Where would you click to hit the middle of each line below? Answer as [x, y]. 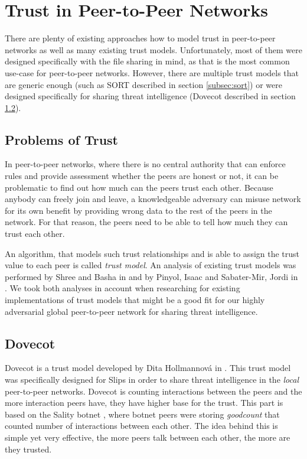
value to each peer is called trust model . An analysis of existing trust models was [151, 265]
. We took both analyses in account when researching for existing [123, 288]
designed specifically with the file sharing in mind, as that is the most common [147, 61]
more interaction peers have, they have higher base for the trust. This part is [144, 403]
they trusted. [28, 449]
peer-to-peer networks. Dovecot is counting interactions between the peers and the [153, 391]
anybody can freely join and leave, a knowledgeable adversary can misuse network [153, 199]
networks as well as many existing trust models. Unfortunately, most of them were [153, 49]
